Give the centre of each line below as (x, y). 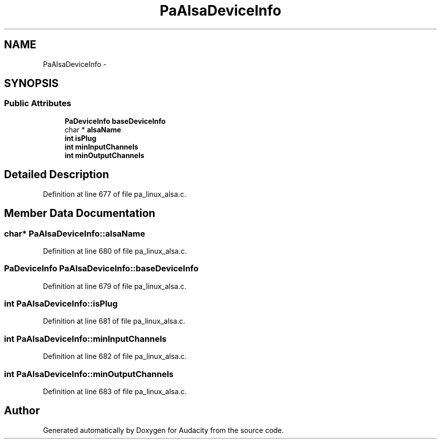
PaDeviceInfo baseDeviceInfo (115, 121)
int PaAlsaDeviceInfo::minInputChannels (85, 339)
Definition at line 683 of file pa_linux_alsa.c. (115, 391)
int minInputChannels (101, 146)
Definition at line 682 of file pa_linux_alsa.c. (115, 356)
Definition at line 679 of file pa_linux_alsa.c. (115, 286)
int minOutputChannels (104, 155)
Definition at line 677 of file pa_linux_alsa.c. (115, 194)
